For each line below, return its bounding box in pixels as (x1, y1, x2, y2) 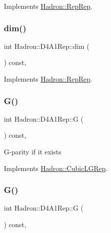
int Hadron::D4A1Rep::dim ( (4, 41, 90, 51)
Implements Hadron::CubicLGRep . (4, 163, 108, 173)
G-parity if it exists (4, 147, 61, 156)
